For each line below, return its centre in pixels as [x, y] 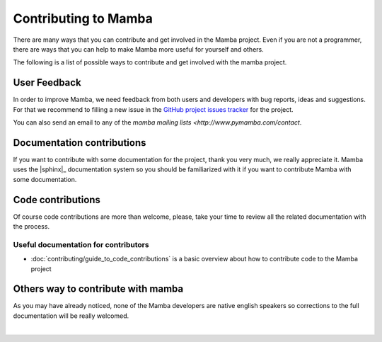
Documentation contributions [80, 143]
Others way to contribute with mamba [98, 289]
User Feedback [47, 82]
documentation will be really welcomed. [71, 316]
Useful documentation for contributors [81, 244]
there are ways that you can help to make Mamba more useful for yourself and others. [139, 49]
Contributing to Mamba [83, 18]
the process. [31, 226]
